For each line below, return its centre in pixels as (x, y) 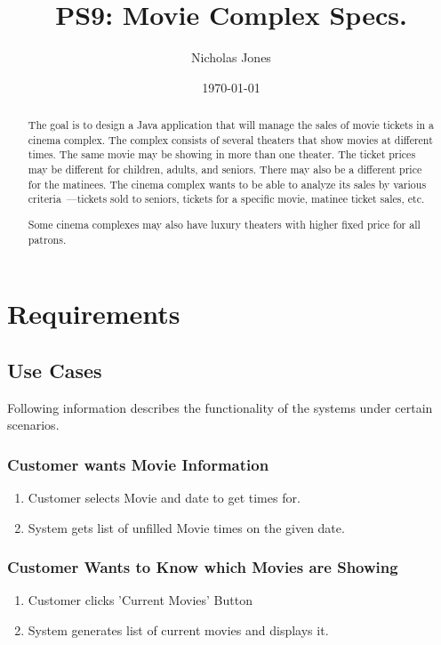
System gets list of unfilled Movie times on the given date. (186, 527)
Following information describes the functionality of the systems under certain (220, 407)
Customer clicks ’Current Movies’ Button (140, 600)
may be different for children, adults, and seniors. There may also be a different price (225, 169)
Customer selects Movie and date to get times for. (164, 498)
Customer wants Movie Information (138, 464)
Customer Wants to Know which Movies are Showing (203, 567)
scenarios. (33, 425)
